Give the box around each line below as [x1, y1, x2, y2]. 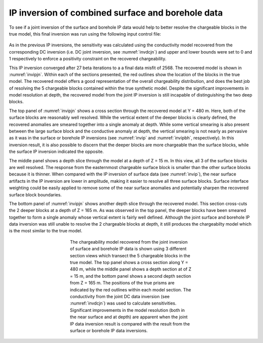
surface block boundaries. [9, 191, 62, 197]
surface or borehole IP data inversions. [70, 327, 148, 333]
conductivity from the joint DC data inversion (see [70, 294, 170, 299]
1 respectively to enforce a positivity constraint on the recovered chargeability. [9, 56, 167, 62]
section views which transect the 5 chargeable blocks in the [70, 252, 190, 258]
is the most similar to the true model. [9, 228, 82, 234]
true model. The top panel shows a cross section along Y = [70, 260, 188, 266]
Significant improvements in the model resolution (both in [70, 307, 185, 313]
